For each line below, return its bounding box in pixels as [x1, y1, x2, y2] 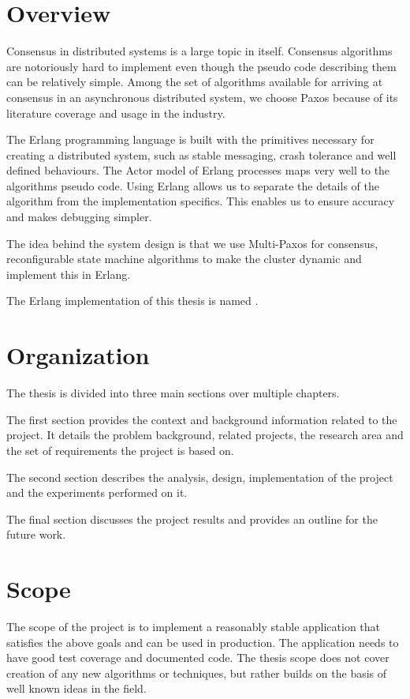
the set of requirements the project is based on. [6, 442, 234, 458]
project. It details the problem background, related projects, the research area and [6, 427, 404, 443]
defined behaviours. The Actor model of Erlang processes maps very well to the [6, 162, 390, 179]
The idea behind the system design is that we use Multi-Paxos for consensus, [6, 235, 378, 251]
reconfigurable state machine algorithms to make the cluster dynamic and [6, 250, 362, 267]
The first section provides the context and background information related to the [6, 411, 397, 427]
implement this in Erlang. [6, 265, 131, 282]
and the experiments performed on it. [6, 484, 188, 501]
